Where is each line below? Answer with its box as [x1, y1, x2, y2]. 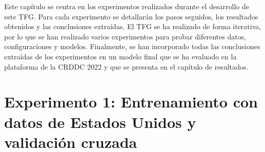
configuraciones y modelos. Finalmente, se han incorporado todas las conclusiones [4, 41, 260, 52]
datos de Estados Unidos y [4, 111, 196, 132]
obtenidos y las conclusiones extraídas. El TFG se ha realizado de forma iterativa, [4, 21, 261, 32]
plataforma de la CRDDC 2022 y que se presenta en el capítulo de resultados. [4, 61, 249, 72]
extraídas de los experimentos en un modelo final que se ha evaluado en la [4, 51, 237, 61]
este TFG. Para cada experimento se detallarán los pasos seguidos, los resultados [4, 11, 258, 21]
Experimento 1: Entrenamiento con [4, 91, 258, 112]
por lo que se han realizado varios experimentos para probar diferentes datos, [4, 31, 247, 41]
